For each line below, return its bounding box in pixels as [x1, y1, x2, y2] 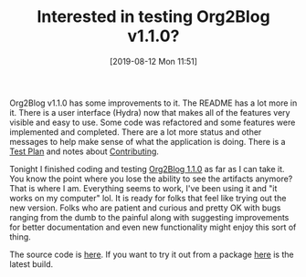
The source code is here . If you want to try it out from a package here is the [9, 249, 294, 260]
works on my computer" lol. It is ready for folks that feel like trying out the [9, 192, 287, 203]
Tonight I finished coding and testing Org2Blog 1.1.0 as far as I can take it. [9, 163, 285, 174]
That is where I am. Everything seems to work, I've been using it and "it [9, 182, 278, 193]
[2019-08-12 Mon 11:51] [109, 56, 198, 67]
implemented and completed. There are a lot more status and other [9, 126, 262, 138]
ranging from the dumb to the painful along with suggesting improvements [9, 211, 290, 222]
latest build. [9, 258, 54, 270]
